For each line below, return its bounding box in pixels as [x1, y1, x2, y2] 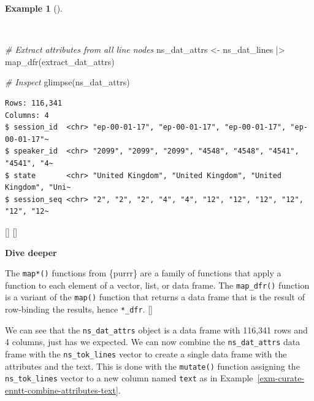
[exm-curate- [257, 372, 305, 384]
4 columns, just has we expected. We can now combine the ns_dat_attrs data [5, 335, 301, 348]
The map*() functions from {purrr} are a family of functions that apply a [5, 267, 281, 279]
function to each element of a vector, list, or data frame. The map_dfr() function [5, 278, 310, 291]
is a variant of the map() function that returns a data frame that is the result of [5, 290, 305, 303]
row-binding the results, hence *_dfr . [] [5, 303, 153, 316]
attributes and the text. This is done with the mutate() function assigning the [5, 359, 300, 372]
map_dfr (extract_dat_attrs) [5, 55, 115, 68]
